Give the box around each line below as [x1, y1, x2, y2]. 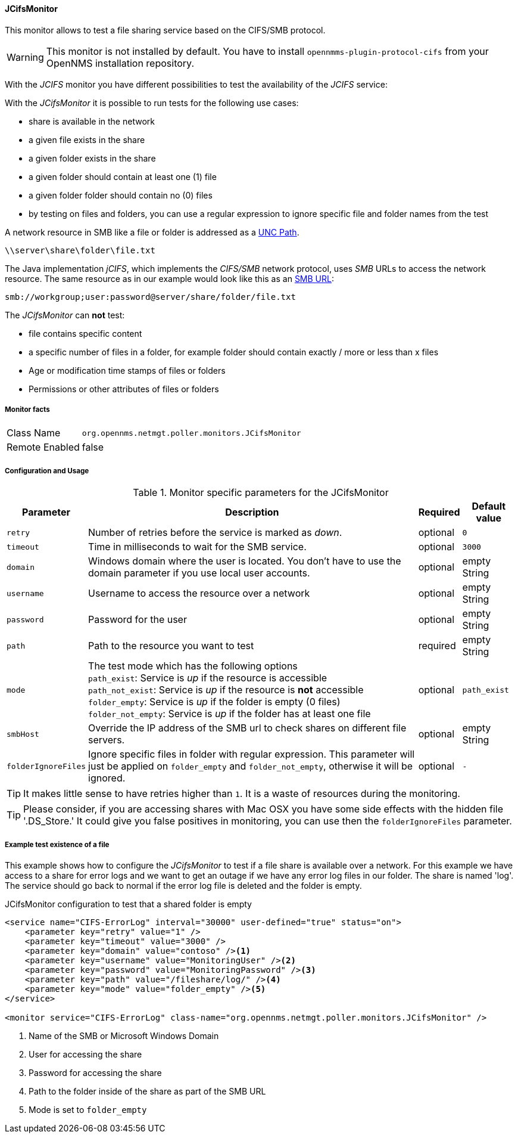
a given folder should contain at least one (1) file [29, 171, 217, 182]
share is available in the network [29, 116, 155, 126]
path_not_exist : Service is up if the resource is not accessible [88, 684, 364, 696]
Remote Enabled [7, 441, 80, 454]
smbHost [7, 729, 39, 739]
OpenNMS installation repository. [46, 57, 194, 69]
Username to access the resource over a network [88, 587, 310, 600]
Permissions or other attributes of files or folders [29, 383, 219, 394]
